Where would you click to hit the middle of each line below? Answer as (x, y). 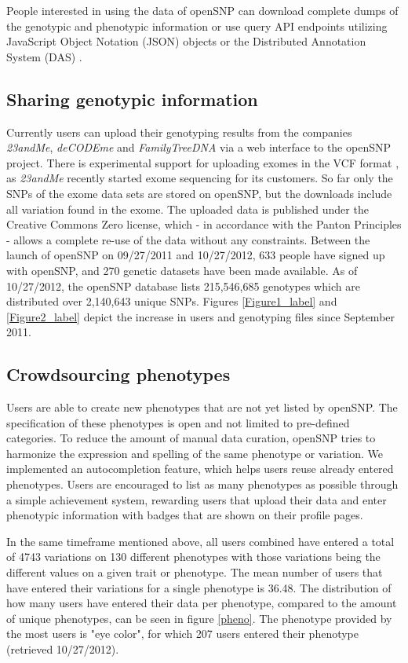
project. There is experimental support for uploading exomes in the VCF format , (203, 162)
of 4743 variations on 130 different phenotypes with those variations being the (193, 557)
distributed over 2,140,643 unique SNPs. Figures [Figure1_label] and (172, 301)
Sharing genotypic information (132, 99)
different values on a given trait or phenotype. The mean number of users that (195, 572)
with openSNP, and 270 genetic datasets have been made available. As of (182, 270)
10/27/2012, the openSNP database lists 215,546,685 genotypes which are (183, 286)
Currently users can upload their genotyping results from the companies (179, 132)
